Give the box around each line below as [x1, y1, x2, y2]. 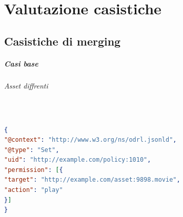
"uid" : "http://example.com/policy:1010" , [4, 156, 151, 164]
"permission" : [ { [4, 166, 63, 173]
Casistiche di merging [4, 33, 121, 49]
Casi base [4, 58, 38, 69]
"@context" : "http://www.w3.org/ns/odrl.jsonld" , [4, 136, 177, 144]
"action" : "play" [4, 186, 63, 194]
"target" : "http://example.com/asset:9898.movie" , [4, 176, 180, 184]
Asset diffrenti [4, 80, 48, 91]
